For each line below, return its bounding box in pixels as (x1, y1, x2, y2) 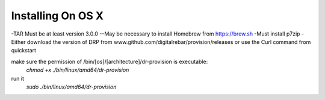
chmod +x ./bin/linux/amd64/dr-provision (26, 66, 129, 73)
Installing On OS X (11, 9, 104, 22)
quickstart (11, 47, 36, 54)
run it (11, 75, 24, 82)
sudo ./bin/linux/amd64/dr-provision (26, 83, 117, 90)
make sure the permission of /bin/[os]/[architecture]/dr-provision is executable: (11, 58, 208, 65)
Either (11, 38, 26, 45)
